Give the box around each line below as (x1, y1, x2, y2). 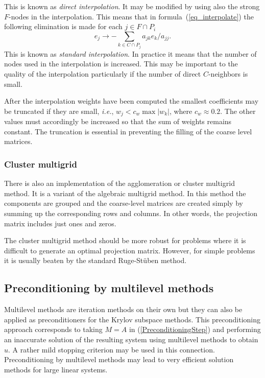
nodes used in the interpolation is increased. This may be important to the (4, 58, 238, 69)
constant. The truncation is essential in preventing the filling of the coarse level (4, 126, 252, 136)
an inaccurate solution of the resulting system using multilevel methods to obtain (4, 334, 258, 344)
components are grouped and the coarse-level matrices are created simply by (4, 198, 243, 208)
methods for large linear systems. (4, 364, 108, 374)
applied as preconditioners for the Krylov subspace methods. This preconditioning (4, 314, 260, 324)
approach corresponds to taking (4, 324, 103, 335)
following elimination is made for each (4, 21, 123, 32)
